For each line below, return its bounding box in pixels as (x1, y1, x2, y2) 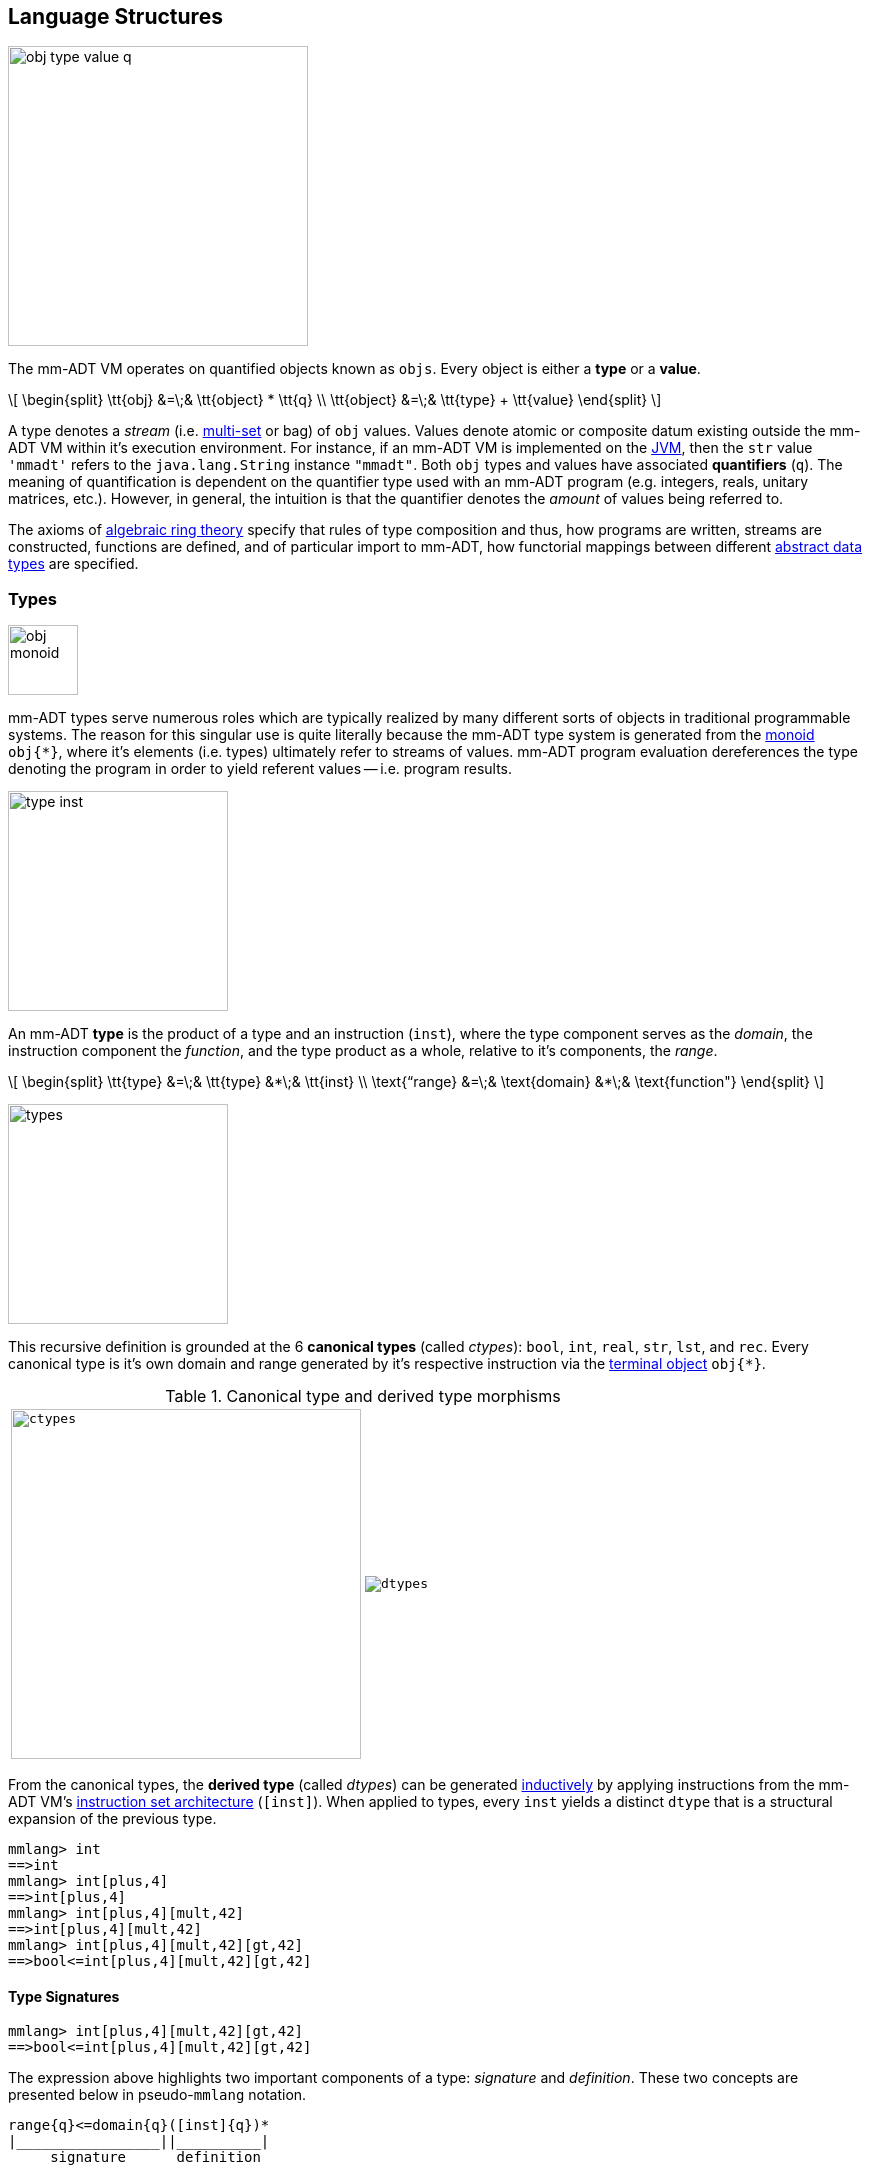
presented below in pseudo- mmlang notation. (8, 2086, 307, 2104)
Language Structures (8, 4, 223, 29)
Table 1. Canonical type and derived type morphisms (165, 1386, 561, 1407)
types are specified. (8, 555, 139, 573)
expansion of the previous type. (8, 1810, 217, 1828)
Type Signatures (8, 1987, 120, 2005)
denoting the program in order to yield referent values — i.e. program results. (8, 760, 513, 778)
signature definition (50, 2149, 261, 2166)
